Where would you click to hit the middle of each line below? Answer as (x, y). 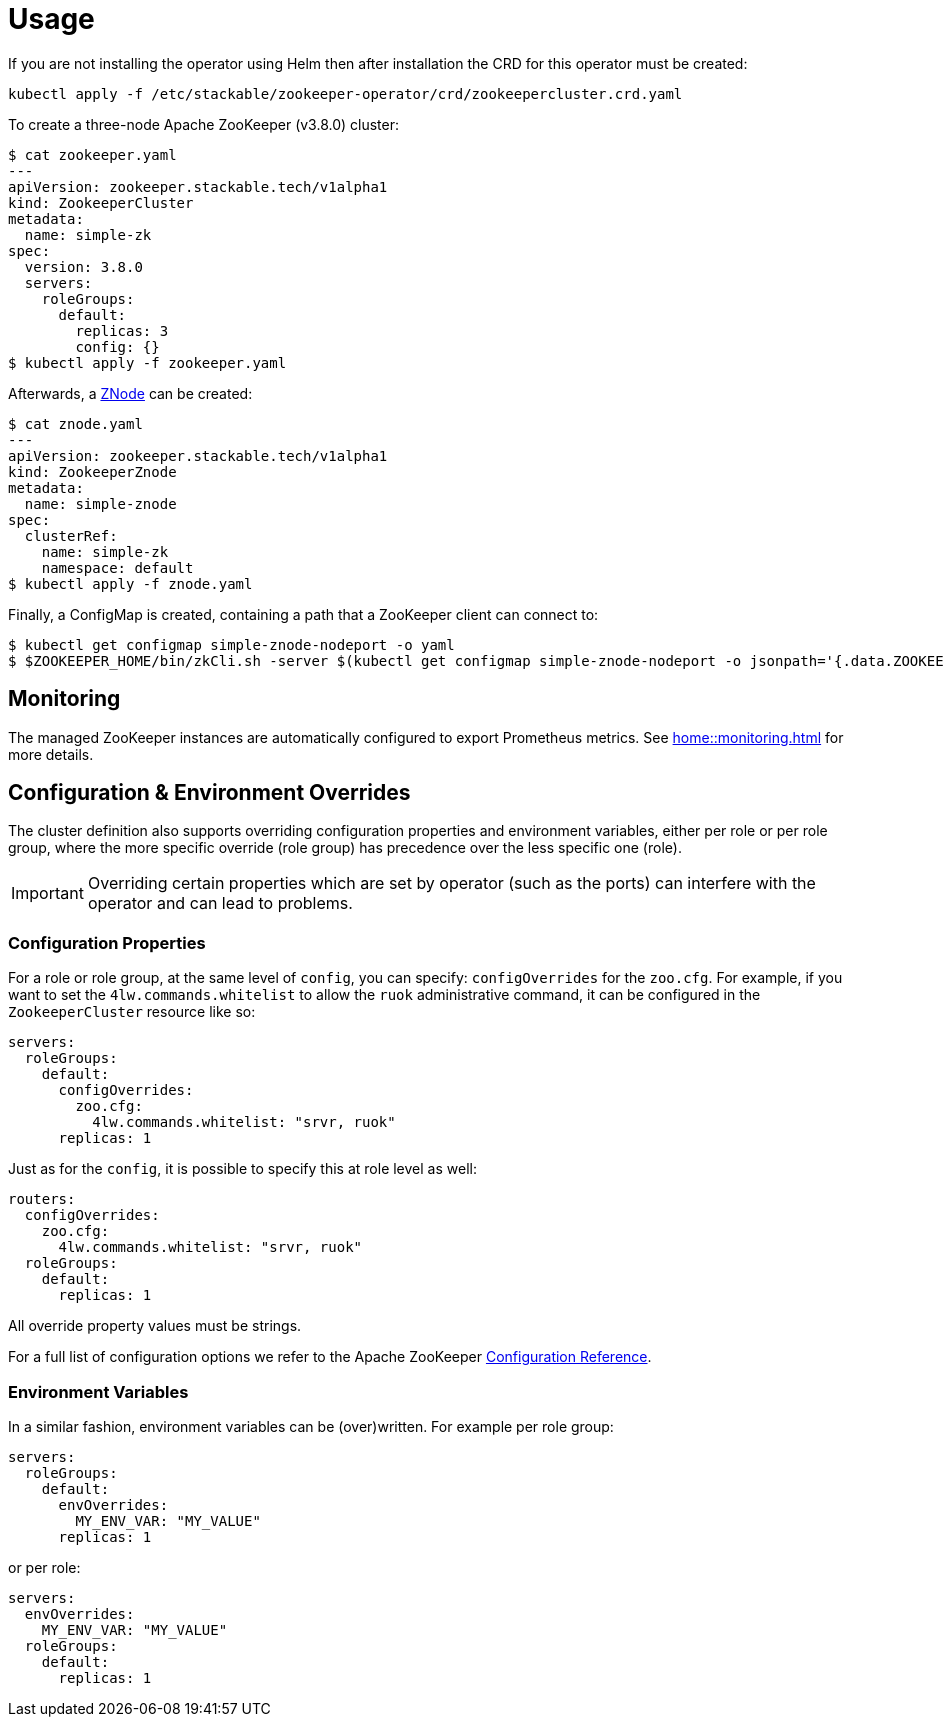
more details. (51, 754)
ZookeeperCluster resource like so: (132, 1012)
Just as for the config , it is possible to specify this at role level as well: (242, 1169)
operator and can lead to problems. (220, 903)
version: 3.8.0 (83, 266)
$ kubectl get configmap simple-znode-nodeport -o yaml (231, 644)
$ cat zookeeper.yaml (92, 154)
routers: (42, 1199)
